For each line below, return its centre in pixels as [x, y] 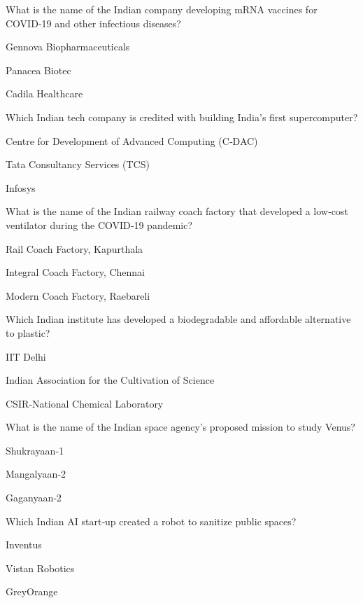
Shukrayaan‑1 [35, 450]
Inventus [24, 545]
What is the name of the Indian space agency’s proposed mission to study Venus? [180, 427]
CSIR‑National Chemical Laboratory [85, 403]
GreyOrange [32, 591]
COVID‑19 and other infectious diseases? [93, 23]
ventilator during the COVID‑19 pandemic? [99, 224]
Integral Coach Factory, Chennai [76, 272]
